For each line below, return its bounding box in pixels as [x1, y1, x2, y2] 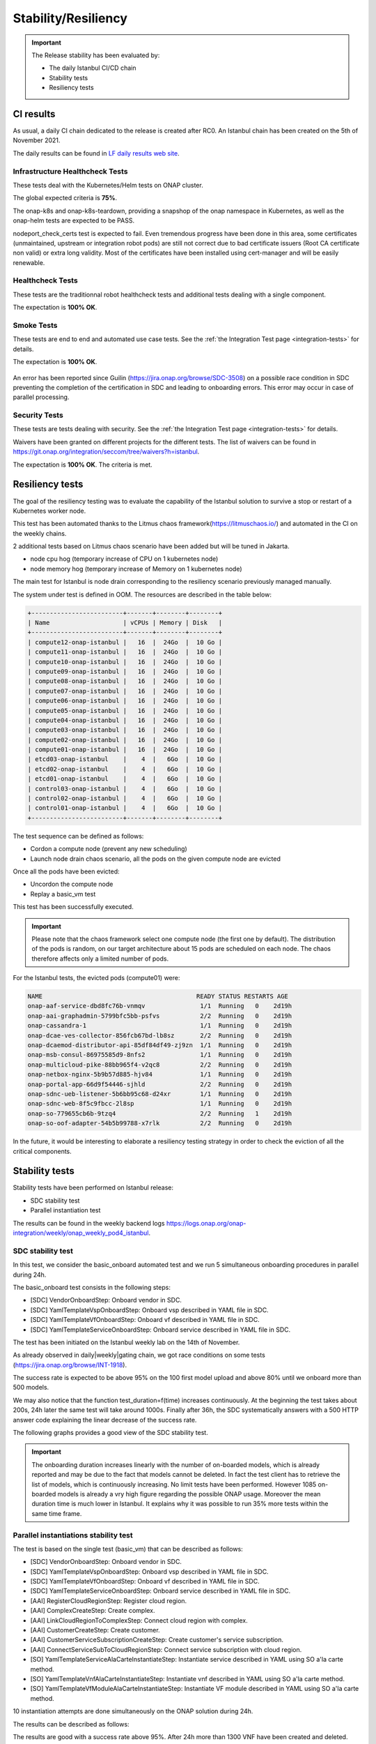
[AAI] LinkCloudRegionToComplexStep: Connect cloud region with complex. [30, 1616, 248, 1625]
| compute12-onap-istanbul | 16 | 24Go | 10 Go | [27, 638, 223, 646]
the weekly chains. [13, 529, 67, 537]
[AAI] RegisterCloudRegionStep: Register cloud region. [30, 1596, 187, 1604]
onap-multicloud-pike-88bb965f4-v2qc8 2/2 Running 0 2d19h [27, 1060, 292, 1069]
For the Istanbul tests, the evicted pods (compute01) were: [13, 974, 180, 982]
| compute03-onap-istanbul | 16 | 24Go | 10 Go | [27, 726, 223, 734]
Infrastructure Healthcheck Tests [13, 166, 128, 176]
